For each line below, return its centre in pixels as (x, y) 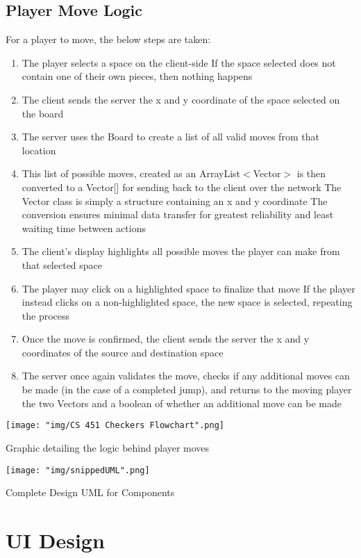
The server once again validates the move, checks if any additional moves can (186, 376)
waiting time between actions (84, 228)
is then (311, 173)
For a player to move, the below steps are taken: (108, 39)
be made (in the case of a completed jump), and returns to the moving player (187, 389)
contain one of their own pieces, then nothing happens (137, 76)
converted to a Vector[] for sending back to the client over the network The (182, 187)
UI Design (55, 540)
